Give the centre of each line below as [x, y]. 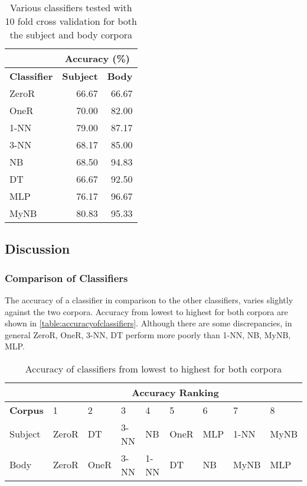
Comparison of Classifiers [66, 278]
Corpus [27, 410]
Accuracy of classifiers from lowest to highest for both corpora [153, 368]
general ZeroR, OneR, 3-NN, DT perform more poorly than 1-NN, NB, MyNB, [148, 334]
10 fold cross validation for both [71, 21]
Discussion [37, 249]
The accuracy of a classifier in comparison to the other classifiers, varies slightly [149, 300]
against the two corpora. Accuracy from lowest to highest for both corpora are [146, 311]
